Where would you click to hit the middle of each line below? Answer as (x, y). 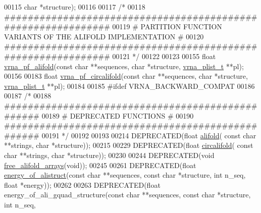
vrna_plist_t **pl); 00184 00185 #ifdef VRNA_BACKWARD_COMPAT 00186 (129, 86)
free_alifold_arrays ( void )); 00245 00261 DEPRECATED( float (100, 165)
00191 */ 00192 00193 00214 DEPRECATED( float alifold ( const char (149, 135)
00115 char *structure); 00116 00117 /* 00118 (75, 7)
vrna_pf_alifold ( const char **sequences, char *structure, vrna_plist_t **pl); (124, 66)
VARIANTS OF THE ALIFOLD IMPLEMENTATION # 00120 (104, 36)
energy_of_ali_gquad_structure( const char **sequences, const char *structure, (127, 195)
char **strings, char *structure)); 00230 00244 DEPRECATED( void (109, 155)
